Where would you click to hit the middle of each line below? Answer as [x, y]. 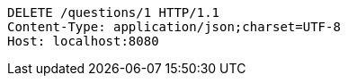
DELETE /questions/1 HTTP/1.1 [114, 12]
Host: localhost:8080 [83, 41]
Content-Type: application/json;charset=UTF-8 [174, 27]
